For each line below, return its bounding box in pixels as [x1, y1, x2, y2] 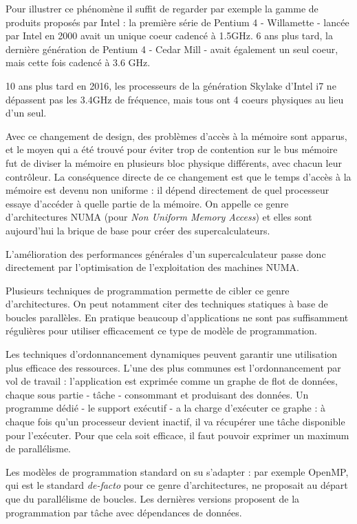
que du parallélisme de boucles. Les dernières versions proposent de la [6, 492, 300, 505]
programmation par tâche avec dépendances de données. [6, 505, 242, 519]
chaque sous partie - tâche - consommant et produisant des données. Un [6, 387, 309, 401]
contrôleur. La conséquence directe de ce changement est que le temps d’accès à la [6, 169, 351, 183]
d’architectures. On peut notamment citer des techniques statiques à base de [6, 296, 328, 311]
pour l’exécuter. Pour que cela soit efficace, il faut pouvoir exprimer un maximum [6, 427, 349, 442]
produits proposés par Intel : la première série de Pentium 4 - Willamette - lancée [6, 14, 349, 29]
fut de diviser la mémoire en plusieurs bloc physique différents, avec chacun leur [6, 155, 343, 170]
